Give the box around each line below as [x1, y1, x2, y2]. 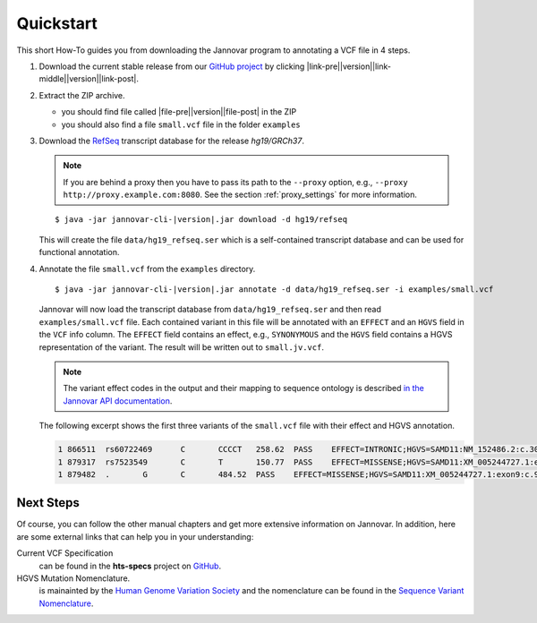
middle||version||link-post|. [38, 73, 139, 84]
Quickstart [16, 13, 98, 33]
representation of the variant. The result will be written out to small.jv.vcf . [38, 341, 324, 353]
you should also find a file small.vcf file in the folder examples [61, 119, 301, 130]
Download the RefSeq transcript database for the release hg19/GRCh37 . [38, 135, 304, 146]
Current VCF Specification [16, 548, 114, 559]
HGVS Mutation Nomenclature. [16, 573, 131, 584]
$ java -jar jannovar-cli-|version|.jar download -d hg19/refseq [55, 215, 348, 225]
